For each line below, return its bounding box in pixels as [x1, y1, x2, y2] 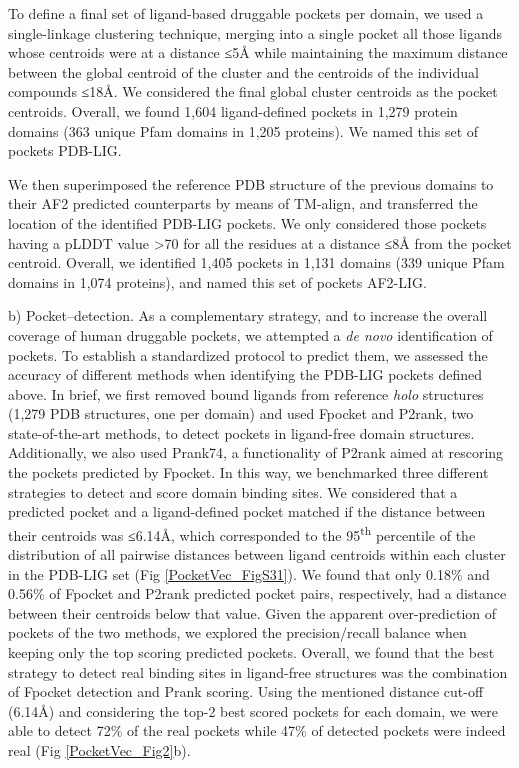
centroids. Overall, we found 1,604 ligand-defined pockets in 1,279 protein [8, 100, 458, 121]
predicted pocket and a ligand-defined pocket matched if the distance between [8, 501, 486, 522]
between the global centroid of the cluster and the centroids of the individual [8, 61, 479, 82]
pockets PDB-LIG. [8, 140, 122, 161]
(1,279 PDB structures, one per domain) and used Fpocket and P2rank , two [8, 403, 474, 424]
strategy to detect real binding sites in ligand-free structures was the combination [8, 661, 508, 682]
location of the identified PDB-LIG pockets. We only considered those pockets [8, 212, 487, 233]
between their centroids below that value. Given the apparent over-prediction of [8, 602, 497, 623]
